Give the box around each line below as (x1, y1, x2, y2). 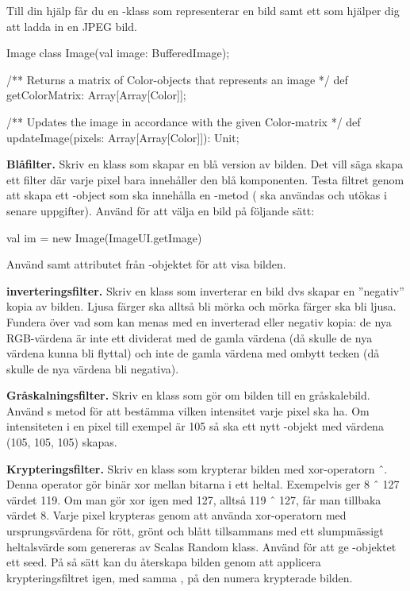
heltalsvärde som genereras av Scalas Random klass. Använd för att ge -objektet (6, 538, 397, 554)
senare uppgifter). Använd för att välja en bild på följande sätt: (6, 202, 315, 218)
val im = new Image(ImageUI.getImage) (6, 229, 202, 245)
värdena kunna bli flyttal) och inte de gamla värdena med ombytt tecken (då (6, 345, 380, 361)
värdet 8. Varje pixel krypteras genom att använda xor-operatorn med (6, 507, 347, 523)
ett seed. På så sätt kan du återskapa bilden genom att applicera (6, 554, 321, 570)
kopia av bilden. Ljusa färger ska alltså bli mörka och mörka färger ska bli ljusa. (6, 298, 397, 315)
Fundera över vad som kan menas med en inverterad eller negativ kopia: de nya (6, 313, 392, 330)
